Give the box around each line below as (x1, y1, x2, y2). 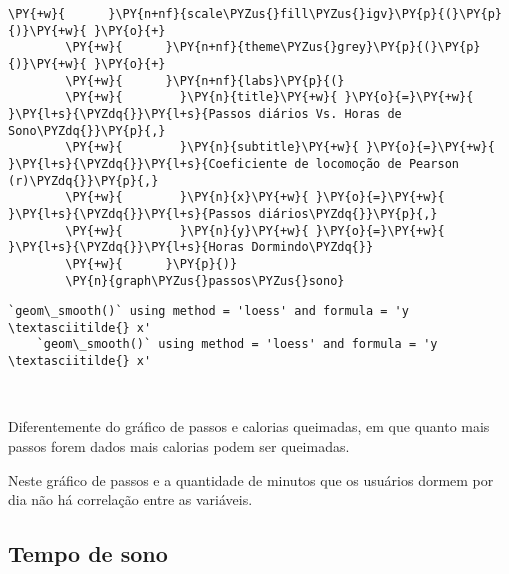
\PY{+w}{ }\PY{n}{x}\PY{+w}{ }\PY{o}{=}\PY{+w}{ (65, 190, 445, 205)
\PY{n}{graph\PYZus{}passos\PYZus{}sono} (65, 273, 345, 288)
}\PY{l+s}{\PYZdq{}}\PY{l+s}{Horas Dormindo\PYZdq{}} (8, 240, 374, 255)
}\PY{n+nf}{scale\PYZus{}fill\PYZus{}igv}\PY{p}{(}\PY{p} (108, 7, 502, 21)
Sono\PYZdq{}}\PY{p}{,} (8, 123, 166, 138)
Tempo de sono (8, 538, 168, 569)
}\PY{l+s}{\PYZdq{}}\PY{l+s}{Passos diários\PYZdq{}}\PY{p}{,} (8, 206, 438, 221)
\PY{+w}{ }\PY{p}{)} (65, 256, 238, 271)
